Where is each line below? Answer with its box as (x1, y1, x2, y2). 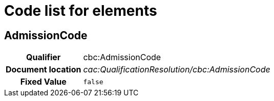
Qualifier (26, 52, 61, 63)
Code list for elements (4, 2, 157, 19)
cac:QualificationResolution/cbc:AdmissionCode (83, 64, 270, 75)
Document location (6, 64, 81, 75)
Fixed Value (20, 77, 67, 87)
